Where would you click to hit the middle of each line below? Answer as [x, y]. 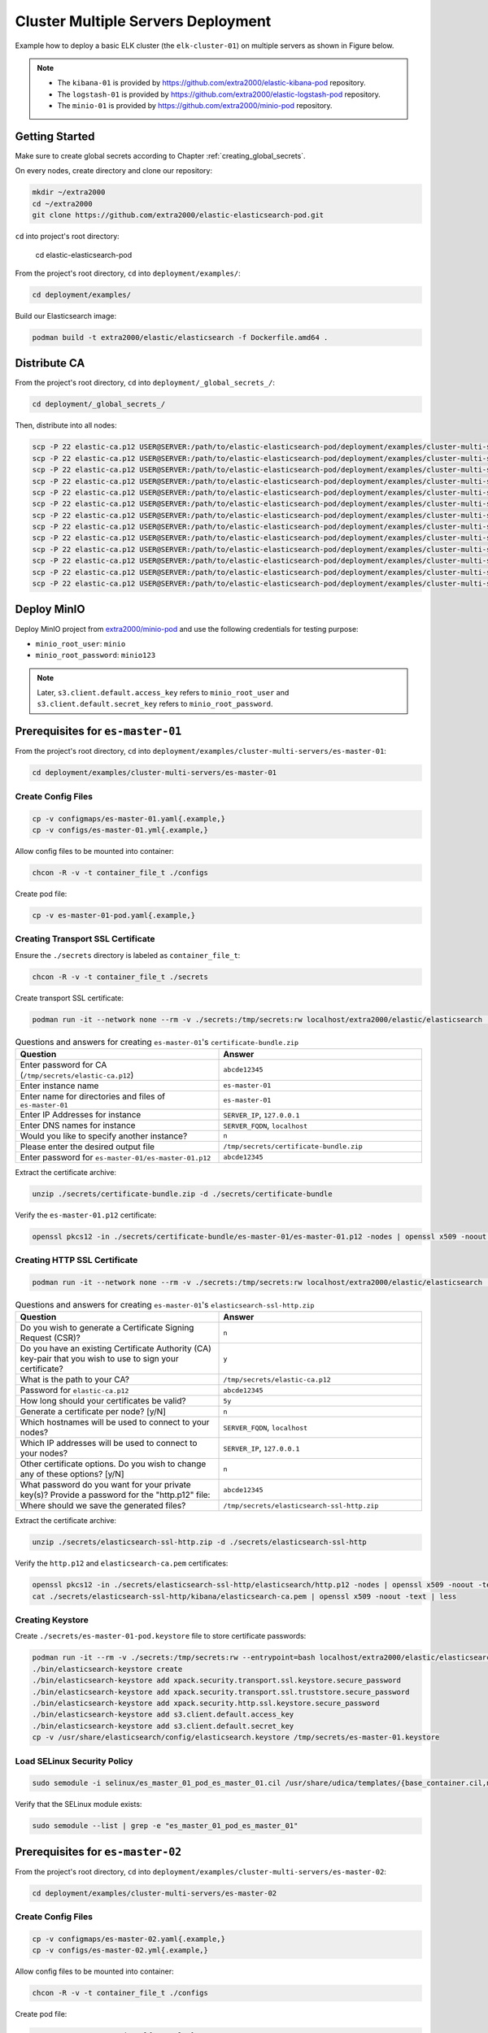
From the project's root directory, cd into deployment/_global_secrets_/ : [145, 383]
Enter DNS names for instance [78, 1125]
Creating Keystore [52, 1620]
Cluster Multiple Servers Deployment [143, 21]
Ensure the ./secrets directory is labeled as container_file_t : [128, 955]
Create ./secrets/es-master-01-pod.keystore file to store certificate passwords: [161, 1636]
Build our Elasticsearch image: [66, 316]
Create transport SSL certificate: [69, 998]
